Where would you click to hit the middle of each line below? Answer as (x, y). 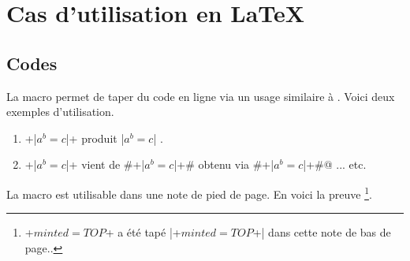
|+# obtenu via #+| (224, 164)
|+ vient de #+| (105, 164)
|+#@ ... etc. (335, 164)
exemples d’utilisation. (60, 112)
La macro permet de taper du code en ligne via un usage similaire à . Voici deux (201, 96)
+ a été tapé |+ (143, 232)
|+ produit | (95, 138)
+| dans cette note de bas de (322, 232)
